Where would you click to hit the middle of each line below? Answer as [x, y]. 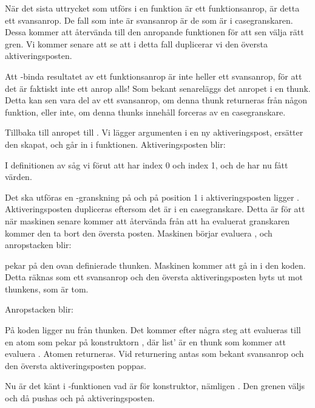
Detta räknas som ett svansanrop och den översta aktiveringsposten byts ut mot [154, 277]
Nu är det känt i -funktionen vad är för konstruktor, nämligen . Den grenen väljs [155, 386]
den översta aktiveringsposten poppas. [76, 365]
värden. [19, 177]
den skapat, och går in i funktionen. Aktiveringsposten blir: [115, 144]
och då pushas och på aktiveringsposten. [80, 398]
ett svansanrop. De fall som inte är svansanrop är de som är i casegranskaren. [149, 20]
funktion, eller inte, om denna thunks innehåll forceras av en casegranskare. [145, 112]
